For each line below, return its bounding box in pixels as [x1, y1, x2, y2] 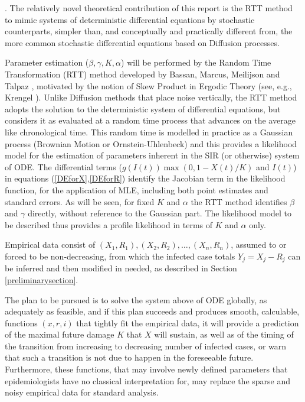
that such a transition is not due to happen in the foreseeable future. [5, 351, 254, 364]
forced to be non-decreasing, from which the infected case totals [5, 249, 235, 262]
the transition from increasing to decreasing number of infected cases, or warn [5, 339, 287, 352]
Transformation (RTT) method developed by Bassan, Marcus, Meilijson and [5, 67, 280, 80]
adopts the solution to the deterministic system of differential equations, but [5, 102, 281, 115]
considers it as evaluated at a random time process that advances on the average [5, 114, 296, 127]
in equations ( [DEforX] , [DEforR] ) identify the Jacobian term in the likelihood [5, 172, 286, 184]
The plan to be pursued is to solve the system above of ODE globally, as [5, 293, 267, 306]
